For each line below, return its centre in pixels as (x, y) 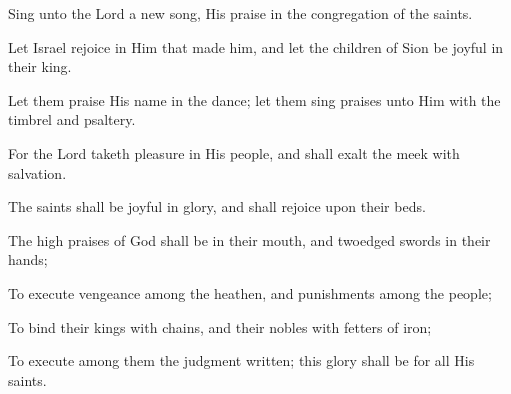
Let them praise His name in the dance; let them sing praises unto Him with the (254, 99)
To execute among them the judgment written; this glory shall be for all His (241, 360)
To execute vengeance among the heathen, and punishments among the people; (250, 292)
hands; (28, 259)
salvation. (37, 172)
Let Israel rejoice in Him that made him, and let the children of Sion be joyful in (256, 46)
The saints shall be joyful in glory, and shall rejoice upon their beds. (217, 206)
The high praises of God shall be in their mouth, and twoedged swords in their (249, 239)
